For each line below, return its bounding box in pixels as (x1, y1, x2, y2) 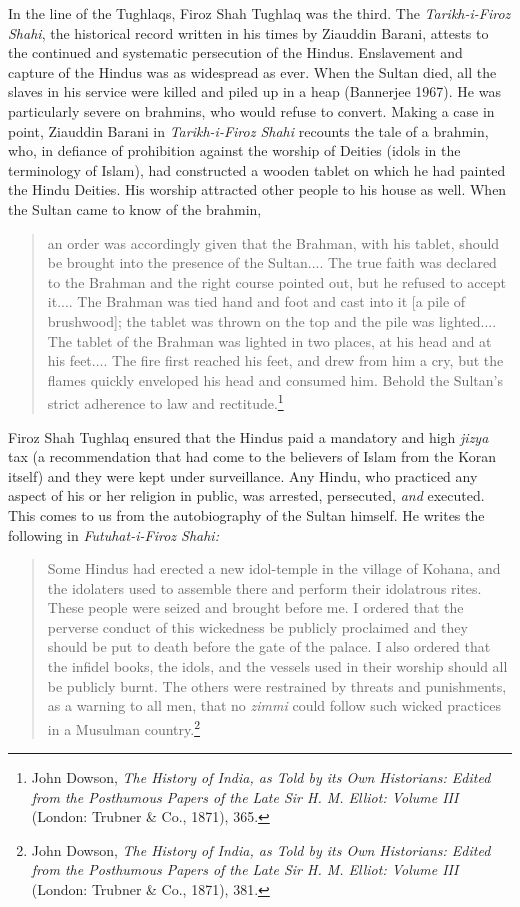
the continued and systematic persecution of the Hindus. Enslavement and (8, 42, 463, 63)
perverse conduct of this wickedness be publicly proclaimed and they (47, 616, 468, 637)
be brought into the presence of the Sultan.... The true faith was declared (47, 252, 497, 273)
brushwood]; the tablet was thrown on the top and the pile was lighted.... (47, 310, 497, 331)
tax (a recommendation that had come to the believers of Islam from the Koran (8, 446, 496, 467)
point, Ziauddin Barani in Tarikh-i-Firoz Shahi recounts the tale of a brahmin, (8, 120, 489, 141)
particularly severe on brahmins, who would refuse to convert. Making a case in (8, 100, 495, 121)
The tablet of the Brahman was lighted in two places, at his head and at (47, 330, 492, 351)
